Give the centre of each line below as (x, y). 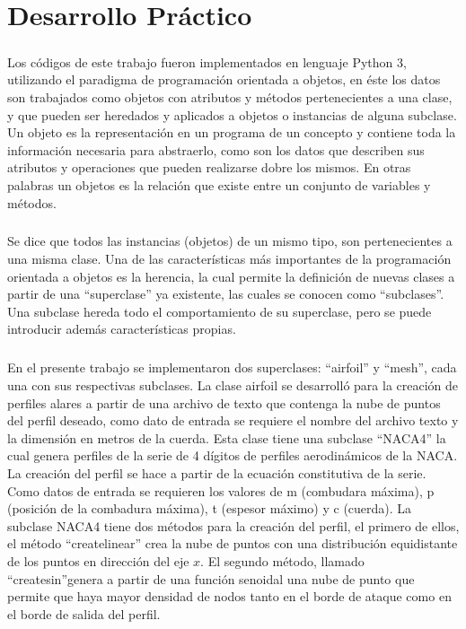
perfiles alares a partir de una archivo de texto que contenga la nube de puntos (224, 402)
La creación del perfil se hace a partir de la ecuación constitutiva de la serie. (217, 472)
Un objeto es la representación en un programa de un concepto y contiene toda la (232, 132)
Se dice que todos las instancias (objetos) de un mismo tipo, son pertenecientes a (230, 241)
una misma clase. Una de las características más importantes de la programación (229, 259)
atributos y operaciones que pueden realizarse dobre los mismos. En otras (209, 167)
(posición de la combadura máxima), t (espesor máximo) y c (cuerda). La (210, 508)
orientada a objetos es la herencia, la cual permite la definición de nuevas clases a (231, 276)
